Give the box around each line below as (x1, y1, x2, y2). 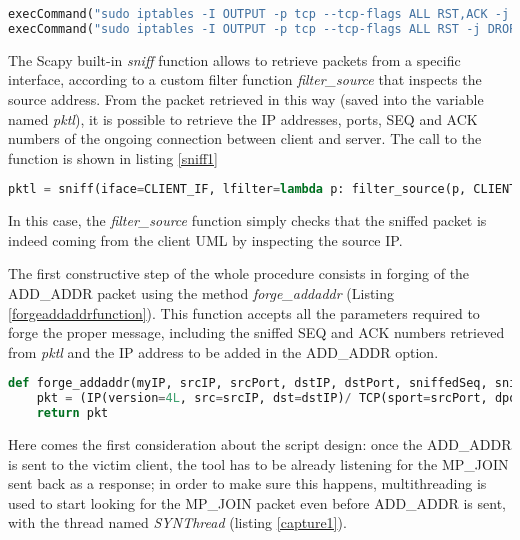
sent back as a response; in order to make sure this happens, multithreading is (8, 473, 487, 494)
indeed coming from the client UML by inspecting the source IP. (8, 229, 403, 250)
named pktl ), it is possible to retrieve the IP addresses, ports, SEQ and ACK (8, 108, 478, 129)
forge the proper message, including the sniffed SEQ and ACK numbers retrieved (8, 322, 505, 343)
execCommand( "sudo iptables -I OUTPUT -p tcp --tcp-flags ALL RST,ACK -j (8, 7, 510, 21)
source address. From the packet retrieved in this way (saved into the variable (8, 88, 484, 109)
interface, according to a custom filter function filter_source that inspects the (8, 69, 482, 90)
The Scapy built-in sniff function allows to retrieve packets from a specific (8, 49, 461, 70)
